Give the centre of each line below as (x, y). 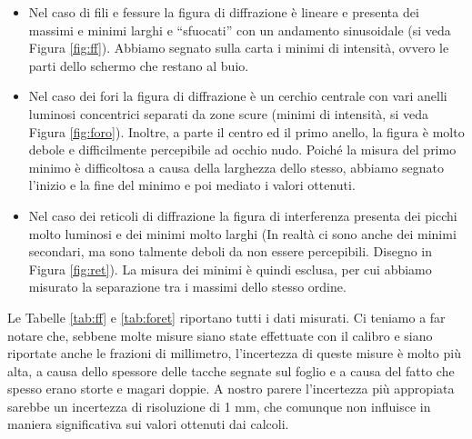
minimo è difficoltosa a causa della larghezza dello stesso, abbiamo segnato (236, 167)
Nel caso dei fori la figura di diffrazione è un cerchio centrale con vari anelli (238, 96)
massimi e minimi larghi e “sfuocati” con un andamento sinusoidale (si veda (240, 30)
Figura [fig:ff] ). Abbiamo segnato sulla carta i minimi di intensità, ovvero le (239, 48)
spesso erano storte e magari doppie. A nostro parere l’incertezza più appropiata (231, 389)
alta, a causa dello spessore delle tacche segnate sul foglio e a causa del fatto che (231, 370)
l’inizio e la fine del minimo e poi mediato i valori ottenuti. (192, 185)
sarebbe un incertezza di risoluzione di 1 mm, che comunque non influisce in (219, 406)
